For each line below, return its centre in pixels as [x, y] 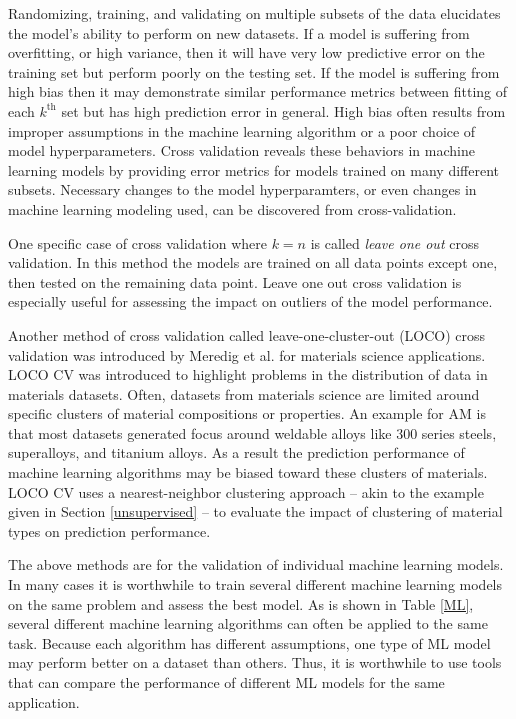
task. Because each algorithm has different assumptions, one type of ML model [249, 642]
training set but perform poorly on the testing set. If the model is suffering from [254, 71]
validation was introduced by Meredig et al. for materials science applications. [247, 354]
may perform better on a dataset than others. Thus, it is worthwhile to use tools [255, 662]
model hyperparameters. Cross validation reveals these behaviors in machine [241, 150]
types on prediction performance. [109, 530]
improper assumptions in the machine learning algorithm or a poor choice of [242, 130]
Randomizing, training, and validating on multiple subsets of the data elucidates [254, 13]
